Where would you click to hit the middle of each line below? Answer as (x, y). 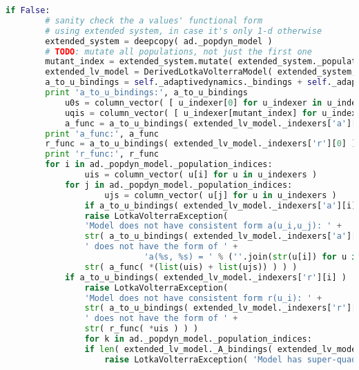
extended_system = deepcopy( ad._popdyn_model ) (159, 41)
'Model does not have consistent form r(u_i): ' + (203, 298)
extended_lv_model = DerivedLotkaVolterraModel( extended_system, (201, 72)
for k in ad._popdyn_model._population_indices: (198, 339)
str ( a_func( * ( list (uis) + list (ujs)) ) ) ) (191, 267)
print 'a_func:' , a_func (102, 134)
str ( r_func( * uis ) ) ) (142, 329)
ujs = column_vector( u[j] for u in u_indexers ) (221, 195)
